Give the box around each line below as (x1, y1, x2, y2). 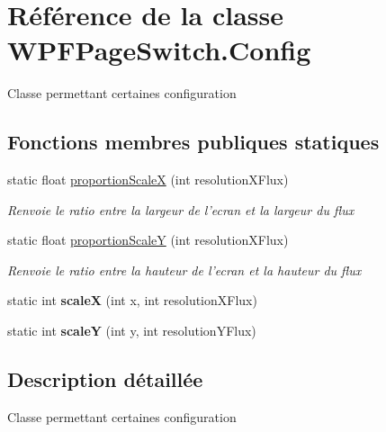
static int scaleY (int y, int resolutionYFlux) (7, 321, 256, 340)
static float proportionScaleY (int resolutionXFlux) (7, 230, 289, 249)
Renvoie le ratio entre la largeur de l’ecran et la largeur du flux (7, 200, 355, 219)
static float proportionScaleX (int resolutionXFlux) (7, 170, 289, 189)
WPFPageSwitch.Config (7, 31, 311, 68)
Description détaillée (7, 365, 203, 393)
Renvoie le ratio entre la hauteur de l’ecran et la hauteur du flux (7, 260, 362, 279)
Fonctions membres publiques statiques (7, 128, 380, 156)
